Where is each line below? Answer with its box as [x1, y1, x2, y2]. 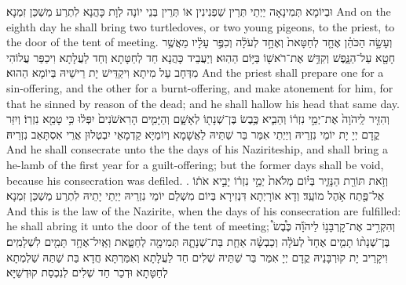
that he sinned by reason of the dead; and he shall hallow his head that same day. [6, 95, 400, 111]
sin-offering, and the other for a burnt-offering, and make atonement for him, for [6, 79, 393, 96]
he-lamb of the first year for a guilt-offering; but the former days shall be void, [6, 156, 384, 172]
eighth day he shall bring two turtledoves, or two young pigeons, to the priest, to [6, 18, 395, 34]
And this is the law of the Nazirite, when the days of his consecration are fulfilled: [6, 202, 401, 218]
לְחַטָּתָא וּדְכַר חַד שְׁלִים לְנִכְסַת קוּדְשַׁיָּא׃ [6, 264, 168, 280]
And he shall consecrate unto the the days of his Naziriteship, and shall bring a [6, 141, 388, 157]
